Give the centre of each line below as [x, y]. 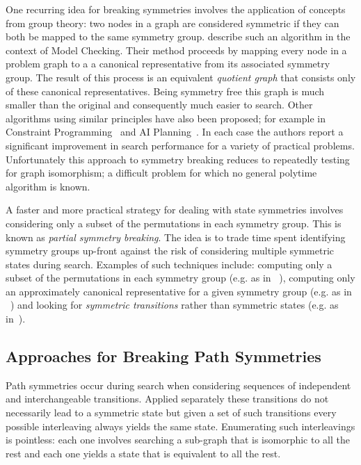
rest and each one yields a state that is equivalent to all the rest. [143, 453]
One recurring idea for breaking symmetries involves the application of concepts [176, 9]
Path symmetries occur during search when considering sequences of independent [178, 385]
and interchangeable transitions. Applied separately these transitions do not [167, 399]
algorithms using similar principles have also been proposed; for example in [166, 118]
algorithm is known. [48, 186]
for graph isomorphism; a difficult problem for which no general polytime [161, 173]
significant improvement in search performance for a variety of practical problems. [180, 145]
